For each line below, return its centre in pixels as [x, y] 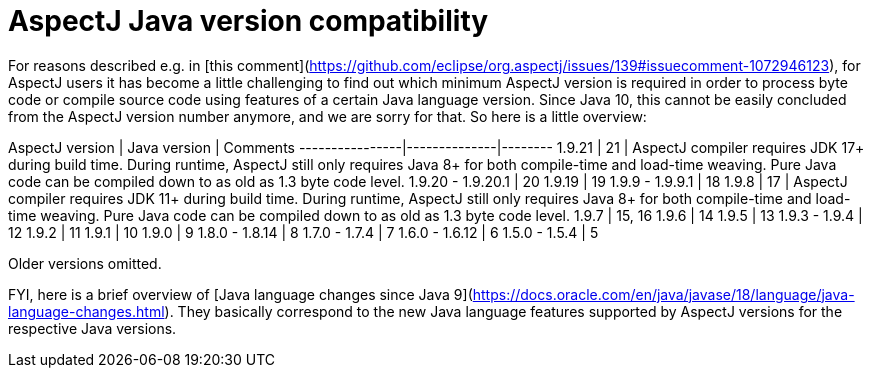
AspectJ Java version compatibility [248, 21]
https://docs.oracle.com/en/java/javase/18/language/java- [663, 294]
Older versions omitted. [85, 263]
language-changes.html [86, 311]
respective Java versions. [92, 328]
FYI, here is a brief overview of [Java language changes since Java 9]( [240, 294]
